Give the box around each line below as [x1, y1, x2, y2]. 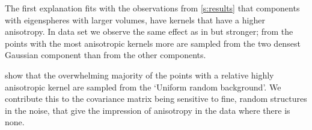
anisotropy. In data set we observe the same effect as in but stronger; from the [5, 25, 293, 38]
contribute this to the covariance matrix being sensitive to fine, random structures [5, 92, 307, 105]
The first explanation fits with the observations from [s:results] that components [5, 2, 300, 14]
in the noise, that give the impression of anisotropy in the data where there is [5, 104, 290, 116]
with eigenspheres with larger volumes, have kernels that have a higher [5, 13, 265, 26]
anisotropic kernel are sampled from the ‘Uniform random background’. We [5, 80, 281, 93]
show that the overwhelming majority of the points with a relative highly [5, 68, 274, 81]
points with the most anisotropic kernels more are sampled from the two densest [5, 37, 301, 49]
